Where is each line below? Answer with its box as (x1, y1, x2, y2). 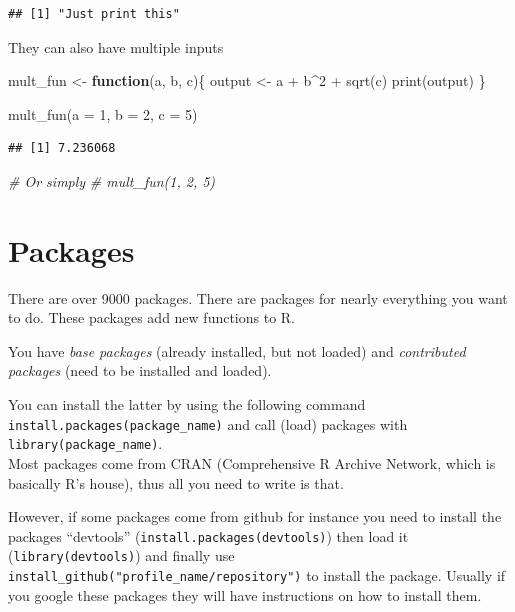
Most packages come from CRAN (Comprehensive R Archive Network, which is (8, 452, 496, 473)
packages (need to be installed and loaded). (8, 360, 272, 381)
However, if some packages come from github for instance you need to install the (8, 506, 502, 527)
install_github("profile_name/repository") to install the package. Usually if (8, 565, 506, 586)
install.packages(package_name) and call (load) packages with (8, 413, 408, 434)
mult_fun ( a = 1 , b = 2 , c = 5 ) (8, 103, 198, 124)
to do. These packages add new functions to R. (8, 307, 296, 328)
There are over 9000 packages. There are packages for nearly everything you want (8, 287, 508, 308)
